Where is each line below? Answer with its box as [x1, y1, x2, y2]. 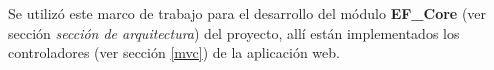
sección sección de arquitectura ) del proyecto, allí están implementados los [8, 22, 460, 43]
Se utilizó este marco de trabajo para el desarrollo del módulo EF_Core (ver [8, 3, 487, 23]
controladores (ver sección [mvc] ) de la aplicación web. [8, 42, 340, 63]
